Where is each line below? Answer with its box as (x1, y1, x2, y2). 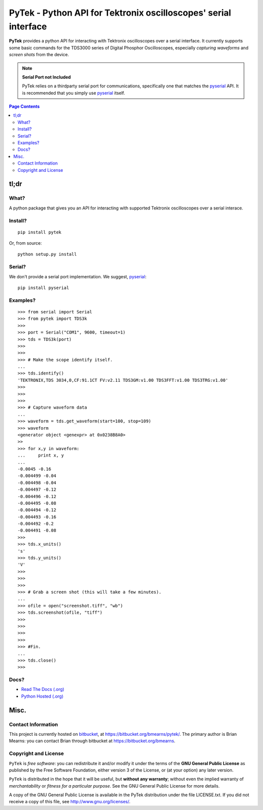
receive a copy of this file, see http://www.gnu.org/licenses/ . (9, 799, 131, 805)
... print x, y (18, 453, 64, 458)
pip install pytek (18, 229, 62, 235)
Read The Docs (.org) (21, 686, 64, 692)
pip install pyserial (18, 285, 69, 291)
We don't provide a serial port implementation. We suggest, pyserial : (9, 273, 147, 279)
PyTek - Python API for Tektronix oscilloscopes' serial (9, 7, 231, 18)
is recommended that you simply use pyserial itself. (22, 90, 125, 96)
